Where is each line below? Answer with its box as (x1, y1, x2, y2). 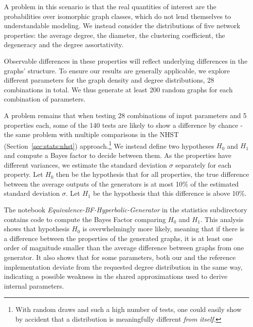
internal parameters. (4, 280, 64, 291)
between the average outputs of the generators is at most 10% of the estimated (4, 178, 239, 189)
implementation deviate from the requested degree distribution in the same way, (4, 261, 243, 272)
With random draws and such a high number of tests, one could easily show (15, 304, 242, 314)
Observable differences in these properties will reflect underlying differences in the (4, 55, 248, 66)
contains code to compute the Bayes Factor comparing (4, 214, 166, 224)
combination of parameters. (4, 94, 86, 104)
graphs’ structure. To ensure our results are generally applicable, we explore (4, 65, 230, 75)
